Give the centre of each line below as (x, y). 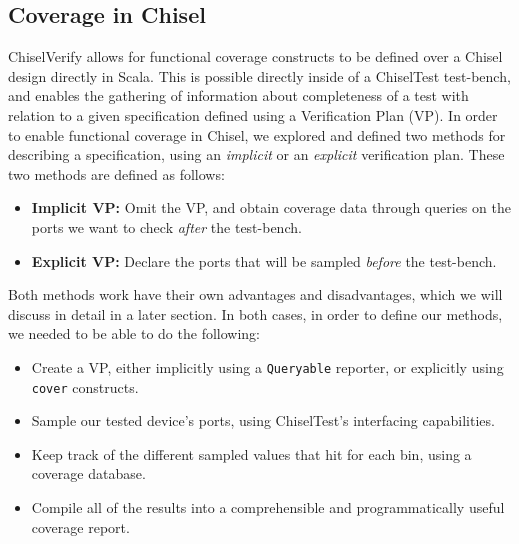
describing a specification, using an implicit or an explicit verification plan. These (256, 154)
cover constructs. (85, 386)
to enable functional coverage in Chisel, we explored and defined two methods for (257, 134)
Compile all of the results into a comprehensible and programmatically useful (268, 507)
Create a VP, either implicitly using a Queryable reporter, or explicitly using (267, 366)
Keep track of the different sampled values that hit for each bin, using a (251, 453)
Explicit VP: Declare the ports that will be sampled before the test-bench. (264, 260)
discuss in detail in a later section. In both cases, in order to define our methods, (255, 313)
